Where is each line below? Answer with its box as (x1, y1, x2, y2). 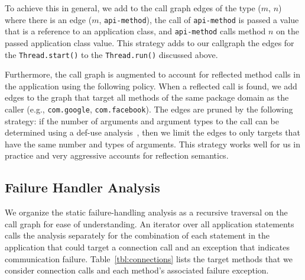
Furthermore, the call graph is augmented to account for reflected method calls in (5, 68, 300, 81)
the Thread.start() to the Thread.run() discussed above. (5, 48, 218, 60)
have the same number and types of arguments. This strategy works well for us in (5, 137, 301, 150)
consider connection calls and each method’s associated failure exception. (5, 264, 269, 276)
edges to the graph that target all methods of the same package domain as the (5, 91, 289, 104)
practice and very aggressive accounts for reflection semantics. (5, 149, 229, 162)
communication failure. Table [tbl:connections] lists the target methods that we (5, 252, 293, 265)
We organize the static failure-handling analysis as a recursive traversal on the (5, 206, 288, 218)
